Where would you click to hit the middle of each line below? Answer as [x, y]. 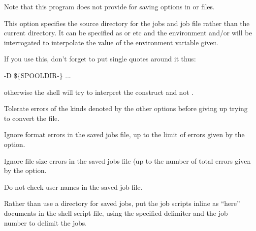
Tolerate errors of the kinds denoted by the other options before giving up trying [126, 108]
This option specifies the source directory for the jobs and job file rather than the [127, 23]
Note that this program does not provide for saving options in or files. [109, 6]
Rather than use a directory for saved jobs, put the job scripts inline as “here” [122, 203]
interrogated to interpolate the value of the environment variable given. [112, 42]
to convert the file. [32, 118]
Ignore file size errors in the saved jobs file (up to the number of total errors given [128, 160]
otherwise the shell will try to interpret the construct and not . [99, 92]
